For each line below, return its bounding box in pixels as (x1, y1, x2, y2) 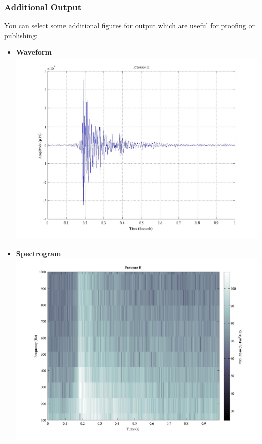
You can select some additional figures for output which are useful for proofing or (4, 20, 255, 31)
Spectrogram (16, 248, 61, 258)
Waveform (16, 47, 52, 58)
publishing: (4, 30, 38, 40)
